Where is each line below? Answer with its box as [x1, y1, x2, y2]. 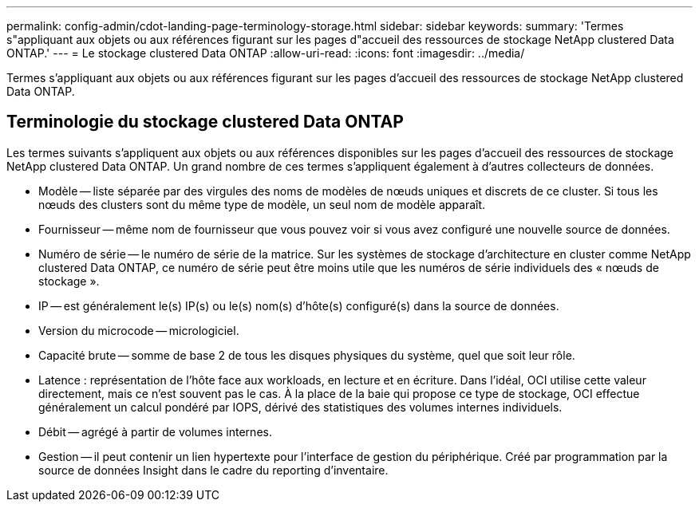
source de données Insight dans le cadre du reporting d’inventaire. [38, 463, 389, 477]
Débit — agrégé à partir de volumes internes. [38, 424, 272, 439]
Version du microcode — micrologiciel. [38, 323, 239, 337]
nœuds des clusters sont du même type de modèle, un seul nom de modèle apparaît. [38, 197, 486, 211]
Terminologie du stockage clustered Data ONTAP [6, 112, 404, 132]
